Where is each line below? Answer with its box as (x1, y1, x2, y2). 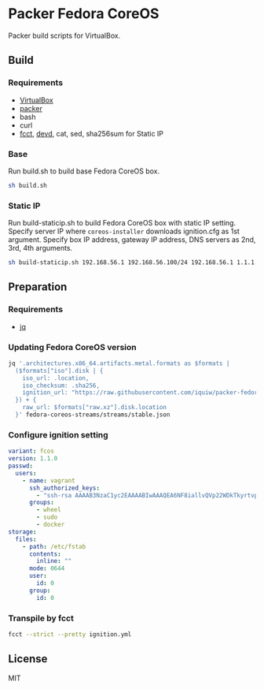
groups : (28, 498, 55, 507)
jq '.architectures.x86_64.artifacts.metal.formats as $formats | (8, 359, 230, 367)
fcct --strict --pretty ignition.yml (8, 630, 132, 639)
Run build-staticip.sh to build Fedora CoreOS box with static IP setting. (8, 218, 236, 228)
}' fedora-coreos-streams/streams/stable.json (15, 411, 170, 419)
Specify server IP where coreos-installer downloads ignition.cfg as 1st (8, 226, 240, 236)
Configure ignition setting (8, 429, 108, 440)
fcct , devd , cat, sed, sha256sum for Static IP (19, 128, 163, 138)
